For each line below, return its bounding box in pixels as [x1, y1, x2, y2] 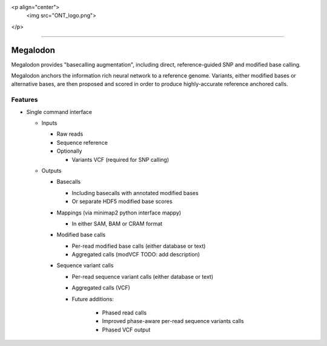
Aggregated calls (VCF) [71, 284, 130, 291]
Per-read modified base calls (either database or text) [71, 242, 206, 250]
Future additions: [71, 295, 114, 302]
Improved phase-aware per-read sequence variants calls [102, 318, 245, 325]
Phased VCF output [102, 326, 151, 333]
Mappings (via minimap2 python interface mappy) [56, 209, 182, 216]
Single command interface [26, 108, 93, 115]
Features [11, 96, 38, 104]
